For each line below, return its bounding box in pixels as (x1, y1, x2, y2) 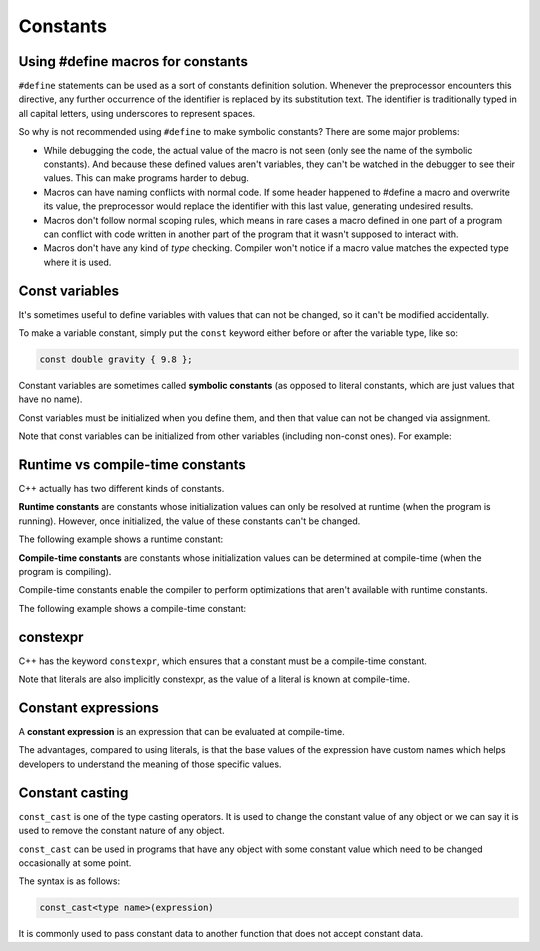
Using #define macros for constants (18, 53, 249, 70)
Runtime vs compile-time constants (18, 456, 247, 473)
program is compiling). (18, 566, 112, 578)
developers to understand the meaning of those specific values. (18, 758, 282, 770)
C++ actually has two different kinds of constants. (18, 483, 225, 495)
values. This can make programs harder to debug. (43, 172, 250, 184)
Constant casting (18, 784, 129, 801)
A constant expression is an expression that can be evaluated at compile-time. (18, 726, 345, 738)
